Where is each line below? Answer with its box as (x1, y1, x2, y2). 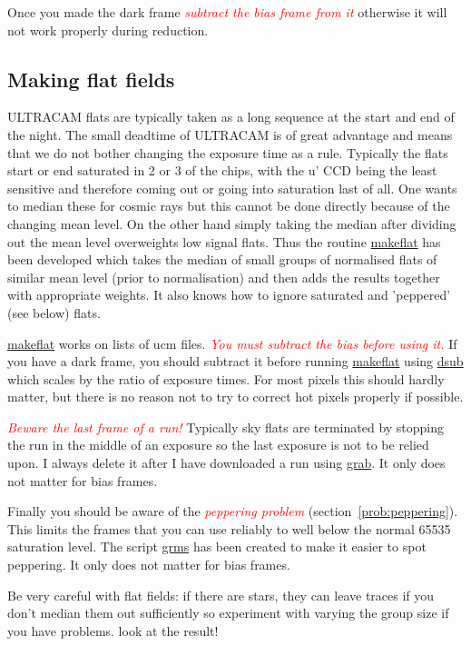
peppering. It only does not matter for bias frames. (7, 555, 290, 574)
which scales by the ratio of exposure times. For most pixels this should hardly (7, 369, 445, 388)
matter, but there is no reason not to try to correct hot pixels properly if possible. (7, 387, 464, 406)
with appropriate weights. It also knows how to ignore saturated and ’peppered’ (7, 285, 451, 304)
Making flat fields (7, 65, 175, 93)
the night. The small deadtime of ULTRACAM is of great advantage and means (7, 124, 453, 144)
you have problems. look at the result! (7, 621, 219, 640)
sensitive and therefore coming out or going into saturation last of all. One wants (7, 178, 457, 197)
